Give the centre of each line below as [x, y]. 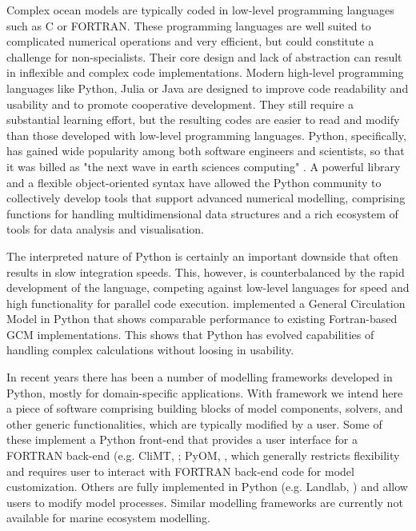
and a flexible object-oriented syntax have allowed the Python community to [194, 182]
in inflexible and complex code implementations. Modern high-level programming [205, 72]
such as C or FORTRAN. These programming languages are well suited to [189, 25]
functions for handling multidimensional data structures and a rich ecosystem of [202, 213]
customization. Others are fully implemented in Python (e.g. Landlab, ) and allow [207, 487]
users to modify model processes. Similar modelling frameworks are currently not [205, 502]
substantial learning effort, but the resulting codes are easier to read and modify [203, 120]
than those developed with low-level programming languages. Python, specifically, [206, 135]
